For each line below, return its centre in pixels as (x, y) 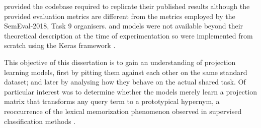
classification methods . (40, 121)
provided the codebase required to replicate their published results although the (127, 6)
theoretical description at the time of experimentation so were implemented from (128, 35)
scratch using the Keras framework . (60, 45)
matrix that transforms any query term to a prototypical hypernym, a (112, 101)
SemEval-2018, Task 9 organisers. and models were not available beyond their (124, 26)
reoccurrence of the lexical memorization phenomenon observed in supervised (123, 111)
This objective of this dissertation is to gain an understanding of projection (120, 62)
